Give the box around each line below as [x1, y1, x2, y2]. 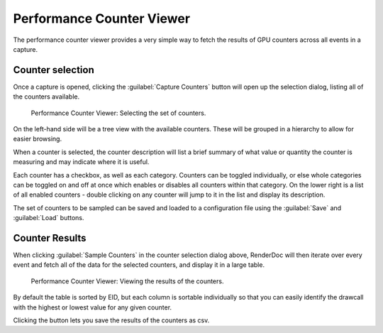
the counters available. [13, 92, 80, 101]
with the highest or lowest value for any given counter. [13, 302, 172, 312]
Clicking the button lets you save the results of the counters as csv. [13, 316, 210, 324]
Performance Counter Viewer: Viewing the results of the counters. [30, 277, 224, 285]
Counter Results [13, 231, 87, 244]
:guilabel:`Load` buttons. [13, 214, 84, 222]
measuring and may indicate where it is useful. [13, 158, 150, 166]
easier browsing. [13, 135, 62, 143]
